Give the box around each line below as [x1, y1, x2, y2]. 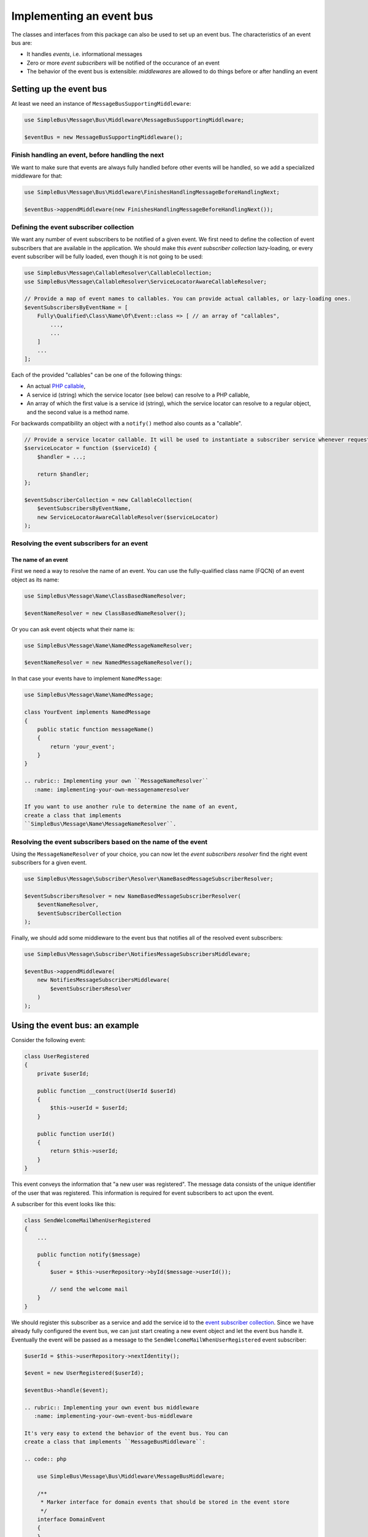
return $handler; [37, 470, 90, 478]
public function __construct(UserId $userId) [37, 1087, 177, 1094]
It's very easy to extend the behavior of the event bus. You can [24, 1430, 228, 1437]
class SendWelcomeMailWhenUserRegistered [24, 1217, 151, 1223]
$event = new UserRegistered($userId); [24, 1370, 144, 1377]
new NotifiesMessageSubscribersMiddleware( [37, 976, 170, 984]
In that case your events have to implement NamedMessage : [11, 675, 163, 682]
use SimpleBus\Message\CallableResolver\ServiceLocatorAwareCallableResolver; [24, 278, 267, 285]
